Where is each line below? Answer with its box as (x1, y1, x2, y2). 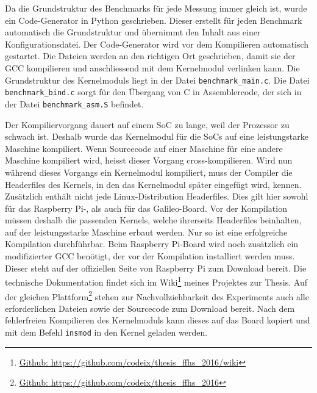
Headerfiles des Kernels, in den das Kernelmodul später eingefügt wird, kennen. (5, 178, 302, 190)
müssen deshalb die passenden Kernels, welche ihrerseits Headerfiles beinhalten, (5, 214, 302, 226)
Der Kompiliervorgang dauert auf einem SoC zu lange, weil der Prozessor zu (5, 118, 290, 131)
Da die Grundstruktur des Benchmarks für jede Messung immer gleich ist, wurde (5, 2, 307, 14)
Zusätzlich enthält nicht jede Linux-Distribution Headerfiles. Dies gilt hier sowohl (5, 190, 308, 203)
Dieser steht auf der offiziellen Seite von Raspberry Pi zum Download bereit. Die (5, 261, 307, 274)
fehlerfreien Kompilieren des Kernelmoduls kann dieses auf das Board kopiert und (5, 314, 310, 326)
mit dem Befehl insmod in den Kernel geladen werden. (5, 325, 208, 338)
